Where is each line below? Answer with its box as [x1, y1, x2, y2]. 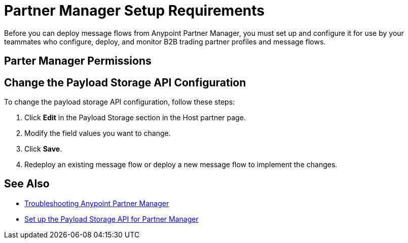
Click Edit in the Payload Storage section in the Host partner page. [24, 113, 246, 122]
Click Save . [24, 144, 62, 154]
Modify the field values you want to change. [24, 129, 171, 138]
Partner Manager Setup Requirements [4, 2, 265, 19]
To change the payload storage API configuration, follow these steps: [4, 98, 235, 107]
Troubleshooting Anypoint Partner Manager [24, 199, 169, 208]
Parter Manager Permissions [4, 55, 152, 68]
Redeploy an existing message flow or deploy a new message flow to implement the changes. [24, 160, 338, 169]
